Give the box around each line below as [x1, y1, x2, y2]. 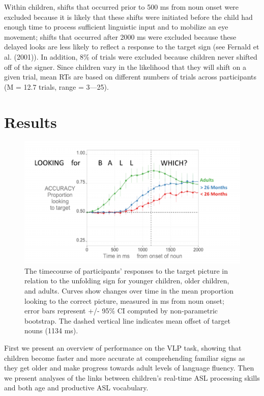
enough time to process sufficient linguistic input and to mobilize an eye [4, 21, 228, 32]
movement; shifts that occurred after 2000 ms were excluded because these [4, 31, 237, 42]
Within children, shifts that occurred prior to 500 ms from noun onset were [4, 2, 239, 12]
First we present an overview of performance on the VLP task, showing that [4, 342, 242, 353]
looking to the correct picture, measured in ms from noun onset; [24, 295, 224, 306]
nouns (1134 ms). [24, 325, 78, 336]
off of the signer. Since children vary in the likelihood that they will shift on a [4, 61, 246, 72]
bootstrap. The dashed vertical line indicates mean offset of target [24, 315, 230, 326]
